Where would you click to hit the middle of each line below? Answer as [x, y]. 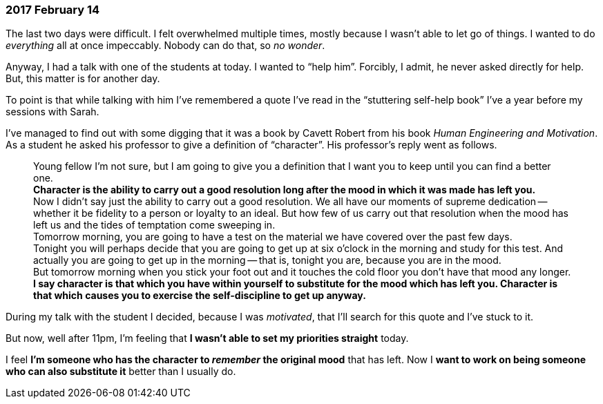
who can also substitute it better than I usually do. [121, 372]
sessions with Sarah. [52, 112]
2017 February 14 [53, 10]
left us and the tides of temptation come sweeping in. [154, 225]
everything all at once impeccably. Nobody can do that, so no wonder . [165, 46]
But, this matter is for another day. [83, 79]
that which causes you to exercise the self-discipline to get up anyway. [200, 296]
